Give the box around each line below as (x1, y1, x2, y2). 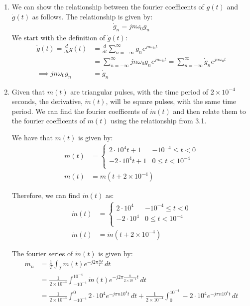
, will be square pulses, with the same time (106, 96, 237, 106)
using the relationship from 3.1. (111, 115, 207, 126)
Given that (11, 86, 45, 97)
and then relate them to (173, 105, 246, 116)
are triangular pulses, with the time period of (70, 86, 209, 97)
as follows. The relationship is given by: (32, 11, 153, 21)
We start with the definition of (11, 32, 105, 43)
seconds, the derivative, (11, 96, 83, 106)
